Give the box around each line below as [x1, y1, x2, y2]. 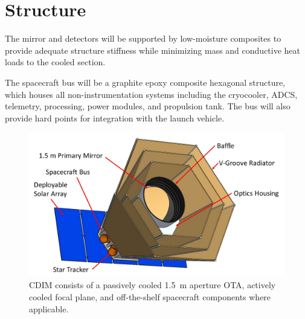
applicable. [29, 302, 69, 315]
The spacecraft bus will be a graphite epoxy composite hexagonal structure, [5, 76, 286, 88]
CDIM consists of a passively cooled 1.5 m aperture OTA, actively [29, 279, 276, 291]
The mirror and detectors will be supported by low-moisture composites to [5, 32, 281, 45]
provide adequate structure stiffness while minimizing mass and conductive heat [5, 43, 301, 56]
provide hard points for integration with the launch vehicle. [5, 111, 225, 124]
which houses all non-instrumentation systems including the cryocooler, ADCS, [5, 88, 298, 100]
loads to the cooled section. [5, 56, 106, 68]
